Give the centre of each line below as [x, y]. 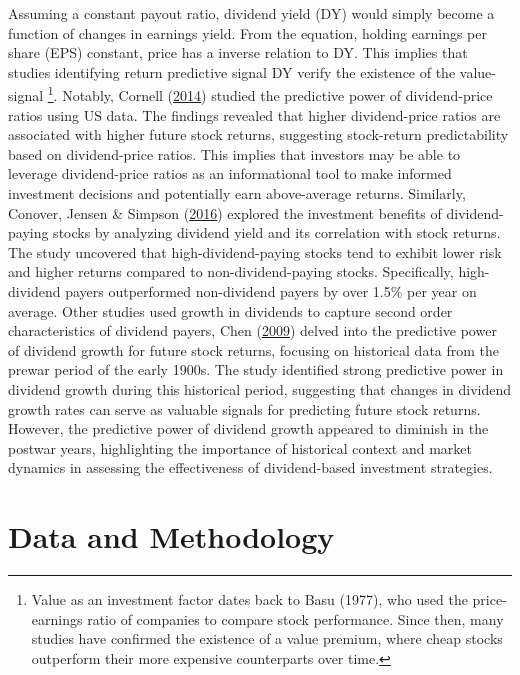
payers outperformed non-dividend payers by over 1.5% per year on [271, 290]
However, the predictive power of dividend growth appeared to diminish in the [248, 428]
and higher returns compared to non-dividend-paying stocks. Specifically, [231, 271]
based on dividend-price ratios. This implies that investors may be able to [234, 153]
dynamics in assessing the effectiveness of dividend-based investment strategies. [250, 467]
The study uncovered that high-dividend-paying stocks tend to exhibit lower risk [255, 251]
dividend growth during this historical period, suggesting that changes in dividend [260, 388]
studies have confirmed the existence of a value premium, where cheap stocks [267, 638]
